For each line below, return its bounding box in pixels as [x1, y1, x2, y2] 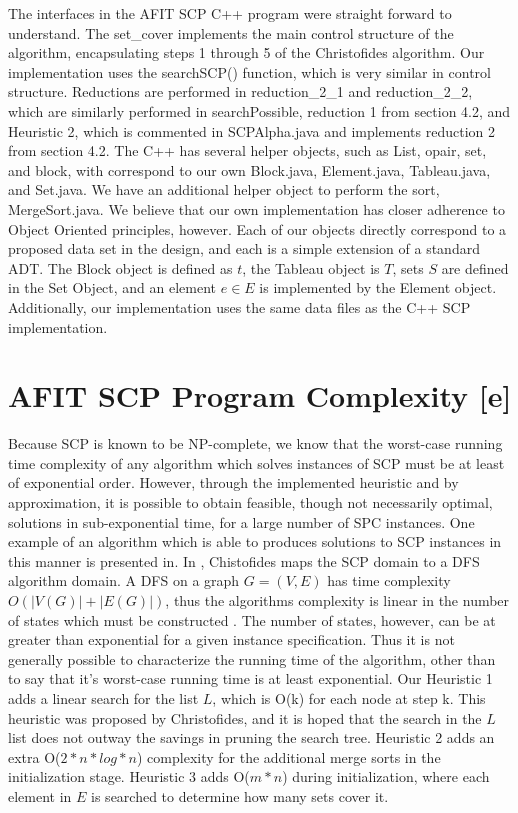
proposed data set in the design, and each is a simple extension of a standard [8, 238, 480, 259]
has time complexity [327, 570, 451, 591]
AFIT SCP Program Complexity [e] [8, 375, 512, 416]
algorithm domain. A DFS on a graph [8, 570, 240, 591]
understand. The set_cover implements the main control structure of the [8, 22, 454, 43]
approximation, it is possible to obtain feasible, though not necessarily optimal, [8, 492, 493, 512]
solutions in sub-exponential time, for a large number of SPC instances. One [8, 511, 475, 532]
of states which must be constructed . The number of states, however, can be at [8, 609, 496, 630]
